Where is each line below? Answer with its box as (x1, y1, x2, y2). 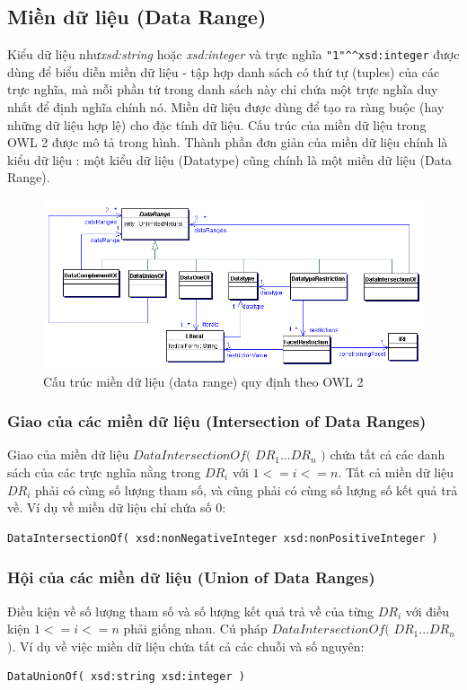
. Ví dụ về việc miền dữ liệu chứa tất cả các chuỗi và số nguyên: (12, 636, 365, 655)
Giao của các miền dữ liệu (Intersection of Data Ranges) (7, 410, 427, 432)
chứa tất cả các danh (330, 445, 445, 464)
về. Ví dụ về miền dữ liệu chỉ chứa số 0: (7, 498, 226, 517)
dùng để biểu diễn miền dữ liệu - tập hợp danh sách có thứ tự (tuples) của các (7, 62, 440, 81)
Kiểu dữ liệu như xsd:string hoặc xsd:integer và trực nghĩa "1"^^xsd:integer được (7, 45, 460, 64)
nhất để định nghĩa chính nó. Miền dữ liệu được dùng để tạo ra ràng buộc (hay (7, 98, 445, 117)
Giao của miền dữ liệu (7, 445, 129, 464)
